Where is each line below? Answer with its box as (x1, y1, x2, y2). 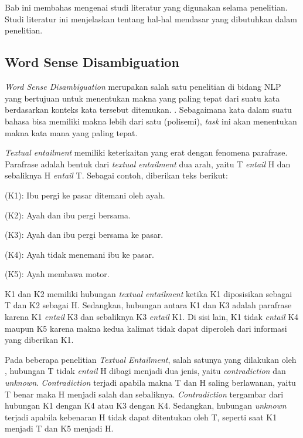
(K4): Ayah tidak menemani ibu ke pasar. (5, 248, 154, 260)
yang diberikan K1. (5, 333, 74, 346)
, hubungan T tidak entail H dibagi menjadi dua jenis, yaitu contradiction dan (5, 365, 286, 377)
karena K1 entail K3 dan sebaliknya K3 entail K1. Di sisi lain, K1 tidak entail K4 (5, 311, 299, 323)
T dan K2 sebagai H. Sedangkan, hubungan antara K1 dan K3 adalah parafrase (5, 299, 292, 311)
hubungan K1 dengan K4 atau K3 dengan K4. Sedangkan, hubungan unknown (5, 399, 287, 412)
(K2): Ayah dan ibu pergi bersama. (5, 208, 131, 221)
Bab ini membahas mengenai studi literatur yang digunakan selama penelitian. (5, 1, 288, 14)
